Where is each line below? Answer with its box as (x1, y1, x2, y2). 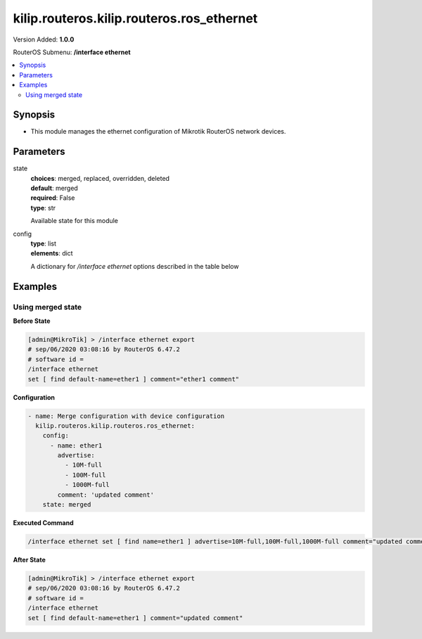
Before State (13, 317, 51, 325)
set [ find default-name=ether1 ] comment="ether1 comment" (27, 375, 240, 383)
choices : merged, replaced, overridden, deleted (30, 174, 170, 182)
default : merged (30, 184, 79, 193)
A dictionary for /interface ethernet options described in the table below (30, 262, 239, 270)
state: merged (42, 500, 91, 509)
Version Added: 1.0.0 (13, 35, 75, 44)
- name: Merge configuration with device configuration (27, 412, 225, 420)
